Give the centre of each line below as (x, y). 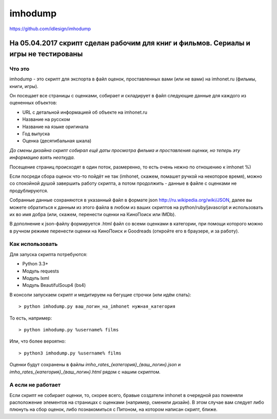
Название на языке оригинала (55, 127)
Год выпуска (36, 134)
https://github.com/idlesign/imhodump (50, 29)
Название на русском (46, 119)
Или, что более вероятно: (38, 341)
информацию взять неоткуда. (42, 158)
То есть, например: (31, 318)
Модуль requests (41, 271)
